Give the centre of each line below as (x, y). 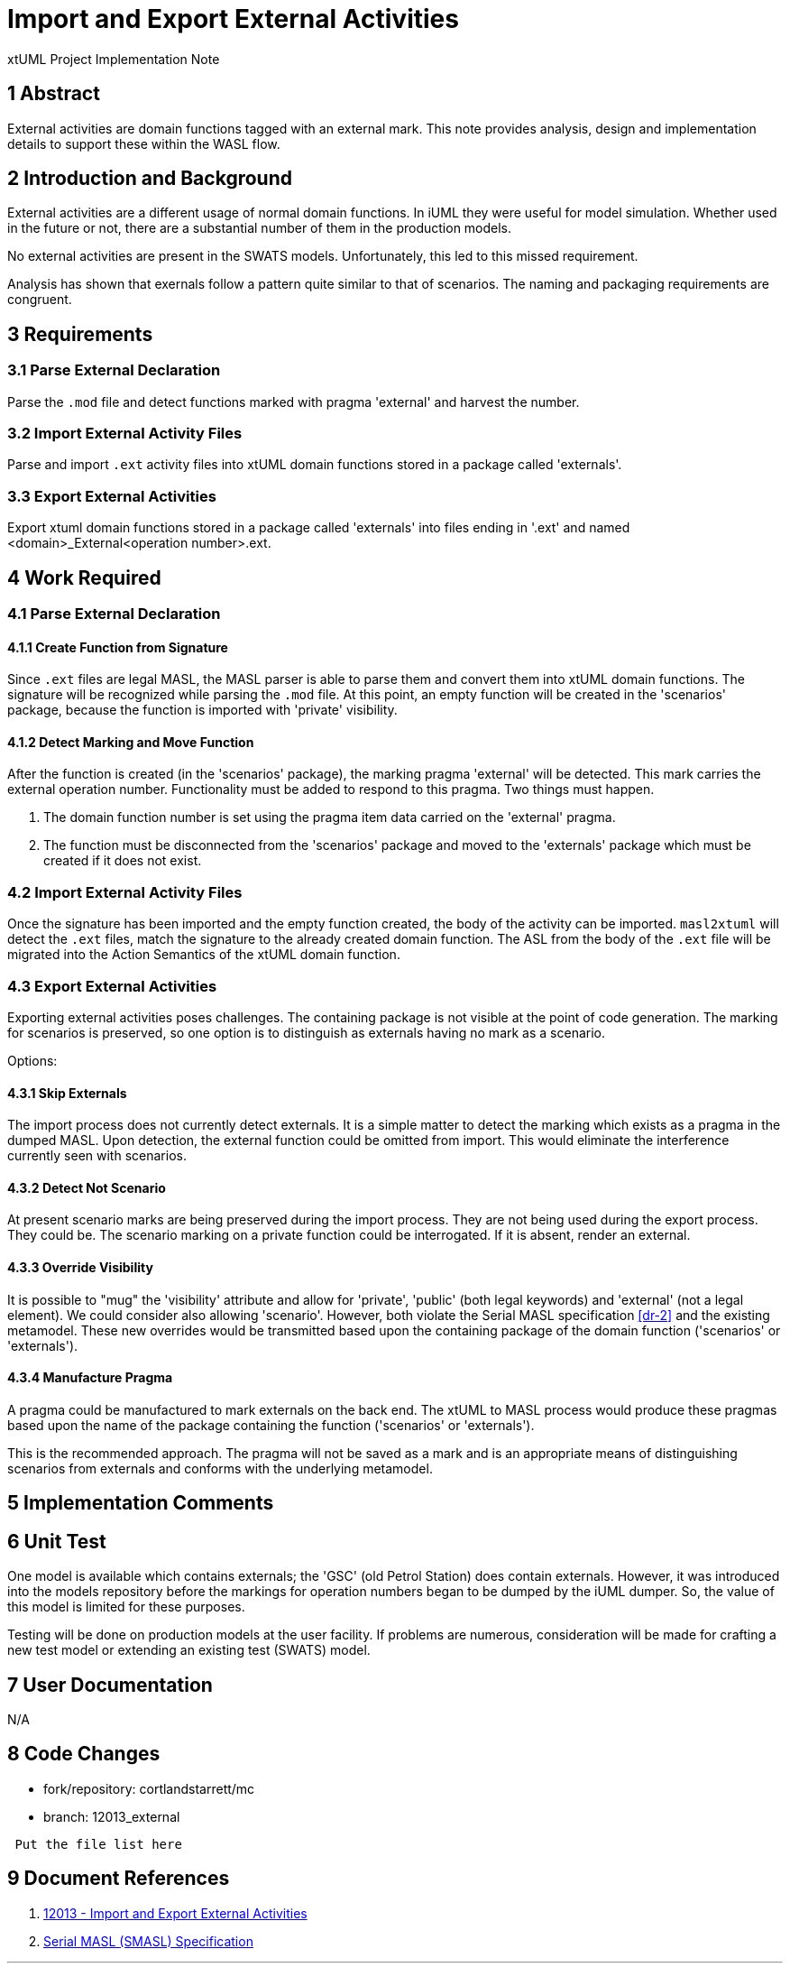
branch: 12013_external (112, 1816)
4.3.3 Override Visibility (80, 1267)
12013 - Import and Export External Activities (175, 1913)
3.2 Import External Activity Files (125, 434)
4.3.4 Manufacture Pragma (90, 1378)
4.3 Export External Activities (112, 986)
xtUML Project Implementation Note (114, 59)
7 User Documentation (110, 1685)
